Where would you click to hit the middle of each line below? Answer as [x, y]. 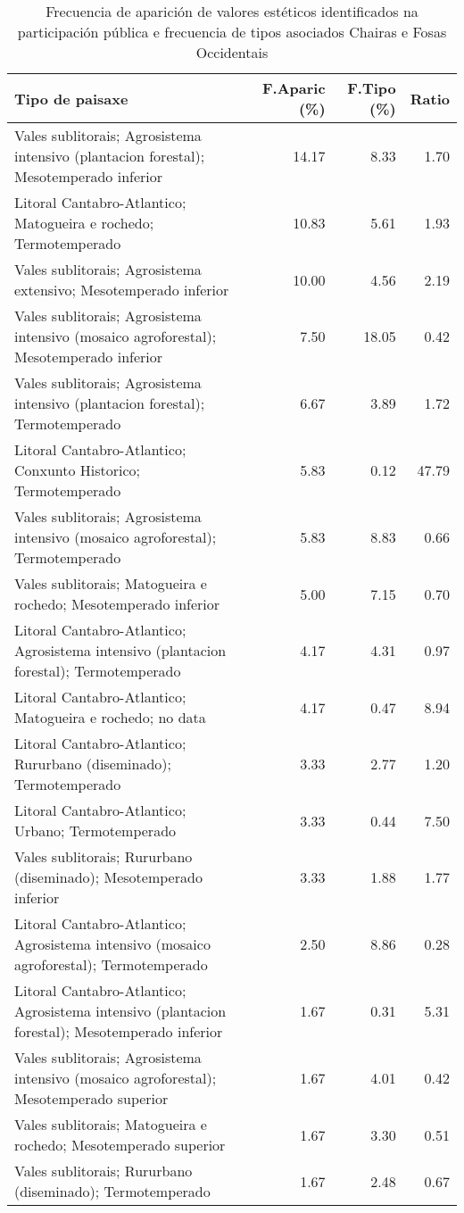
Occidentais [232, 52]
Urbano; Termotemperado [95, 831]
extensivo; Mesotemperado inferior [122, 290]
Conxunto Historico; [78, 470]
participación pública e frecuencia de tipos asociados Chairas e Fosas [232, 32]
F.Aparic [294, 88]
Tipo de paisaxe [71, 98]
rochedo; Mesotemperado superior [120, 1145]
